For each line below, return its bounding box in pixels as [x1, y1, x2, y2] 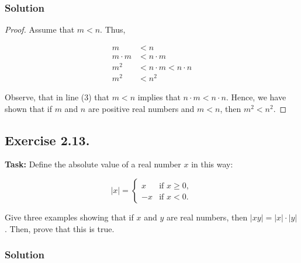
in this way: [191, 158, 233, 170]
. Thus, [100, 23, 126, 36]
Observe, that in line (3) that [5, 91, 110, 103]
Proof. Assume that [5, 23, 75, 36]
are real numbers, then [166, 211, 248, 223]
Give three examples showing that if [5, 211, 134, 223]
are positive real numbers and [88, 102, 195, 114]
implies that [137, 91, 181, 103]
